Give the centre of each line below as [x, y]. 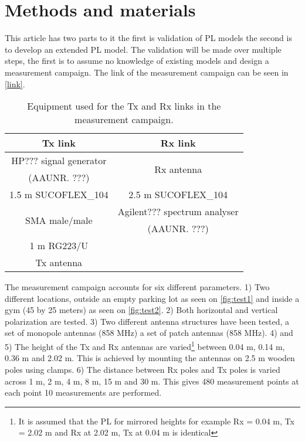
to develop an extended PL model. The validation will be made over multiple [143, 49]
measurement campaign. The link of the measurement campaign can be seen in [147, 72]
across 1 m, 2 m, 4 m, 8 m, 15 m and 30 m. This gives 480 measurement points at [152, 381]
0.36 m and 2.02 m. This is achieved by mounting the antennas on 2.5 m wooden [150, 358]
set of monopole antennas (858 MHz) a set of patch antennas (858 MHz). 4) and [149, 333]
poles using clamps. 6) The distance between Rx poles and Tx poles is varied [143, 369]
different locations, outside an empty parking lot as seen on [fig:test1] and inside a [152, 298]
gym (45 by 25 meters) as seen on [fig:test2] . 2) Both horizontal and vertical [141, 310]
